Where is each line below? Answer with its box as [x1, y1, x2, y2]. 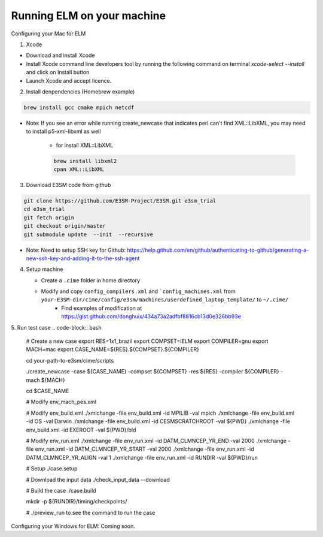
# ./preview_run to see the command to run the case [26, 509, 156, 516]
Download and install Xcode [26, 52, 95, 59]
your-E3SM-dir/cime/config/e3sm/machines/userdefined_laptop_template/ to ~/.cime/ [41, 296, 289, 303]
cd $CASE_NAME [26, 387, 69, 394]
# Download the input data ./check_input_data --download [26, 476, 170, 483]
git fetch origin [23, 214, 75, 221]
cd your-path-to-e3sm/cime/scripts [26, 357, 114, 364]
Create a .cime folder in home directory [41, 276, 141, 284]
